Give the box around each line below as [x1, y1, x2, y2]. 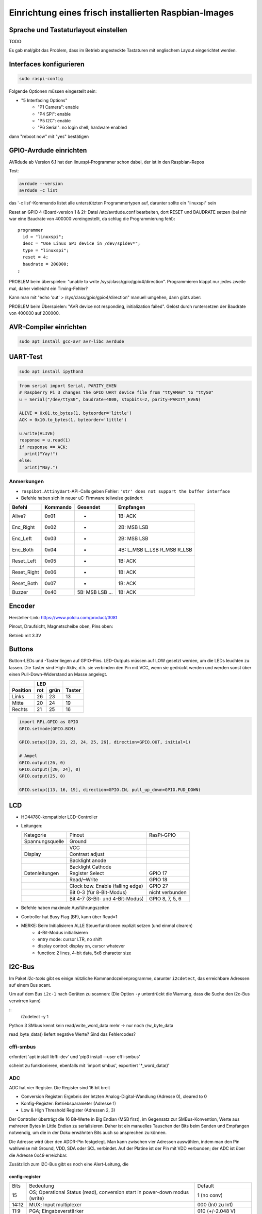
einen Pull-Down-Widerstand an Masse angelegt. [9, 672, 108, 677]
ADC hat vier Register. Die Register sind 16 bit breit [9, 1085, 110, 1091]
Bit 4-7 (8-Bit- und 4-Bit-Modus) [69, 895, 144, 902]
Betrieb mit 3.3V [9, 632, 41, 638]
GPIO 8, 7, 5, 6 [148, 895, 182, 902]
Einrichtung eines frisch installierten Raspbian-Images [9, 7, 234, 18]
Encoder [9, 602, 35, 610]
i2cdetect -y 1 [21, 1013, 49, 1019]
